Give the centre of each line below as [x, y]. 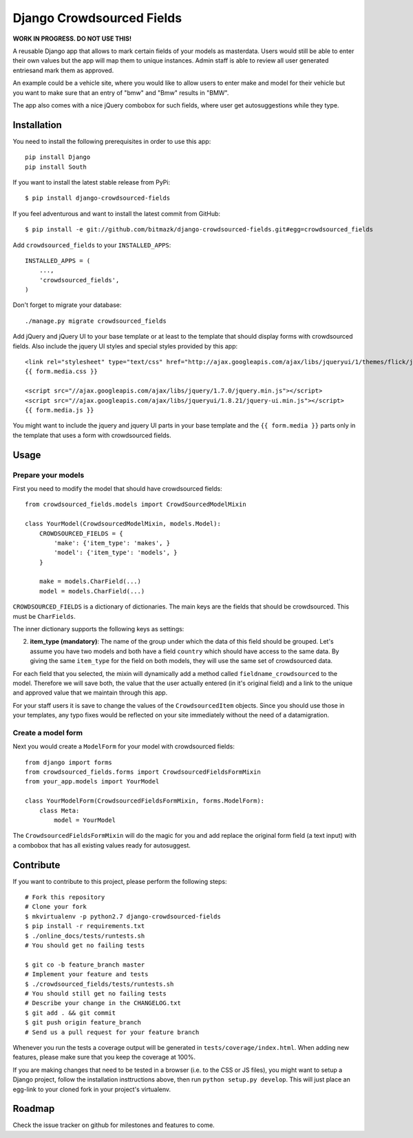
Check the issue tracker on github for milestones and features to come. [114, 1125]
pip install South [56, 167]
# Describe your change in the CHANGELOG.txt [103, 1003]
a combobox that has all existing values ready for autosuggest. [102, 845]
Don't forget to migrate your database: [67, 305]
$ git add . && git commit [71, 1013]
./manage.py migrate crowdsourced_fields [96, 321]
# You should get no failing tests [85, 946]
